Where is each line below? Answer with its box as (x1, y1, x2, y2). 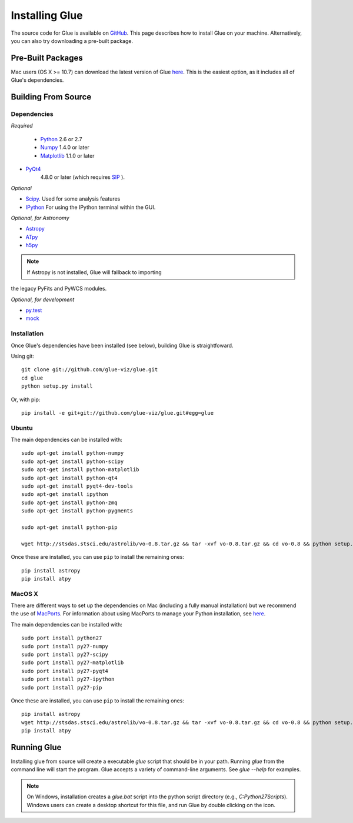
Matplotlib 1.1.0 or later (40, 152, 95, 159)
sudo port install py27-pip (21, 684, 102, 691)
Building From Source (11, 92, 92, 102)
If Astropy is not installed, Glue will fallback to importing (26, 268, 162, 276)
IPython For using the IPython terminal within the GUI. (25, 204, 156, 211)
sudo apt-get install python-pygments (21, 508, 134, 514)
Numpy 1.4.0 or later (40, 144, 89, 151)
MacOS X (11, 589, 38, 598)
